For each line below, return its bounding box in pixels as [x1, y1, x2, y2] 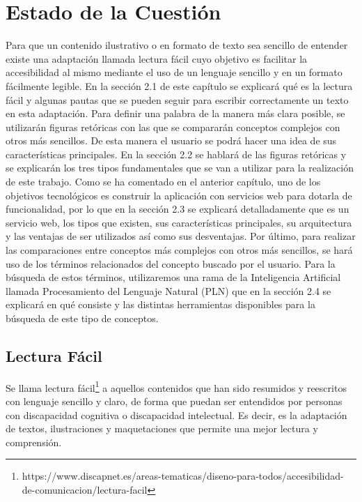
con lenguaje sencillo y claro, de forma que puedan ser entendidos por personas [6, 394, 343, 409]
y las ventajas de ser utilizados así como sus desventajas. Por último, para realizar [6, 229, 356, 243]
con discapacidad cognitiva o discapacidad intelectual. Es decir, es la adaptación [6, 407, 347, 422]
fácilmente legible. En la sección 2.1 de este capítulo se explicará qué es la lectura [6, 78, 353, 93]
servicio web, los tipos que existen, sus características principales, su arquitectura [6, 215, 352, 229]
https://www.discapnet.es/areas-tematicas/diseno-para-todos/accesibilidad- [22, 469, 344, 483]
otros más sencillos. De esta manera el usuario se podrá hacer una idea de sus [6, 133, 337, 148]
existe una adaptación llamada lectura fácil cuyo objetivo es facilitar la [6, 51, 308, 66]
